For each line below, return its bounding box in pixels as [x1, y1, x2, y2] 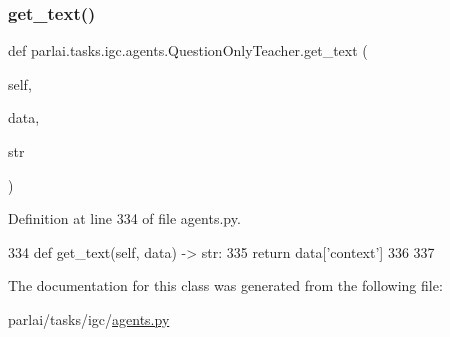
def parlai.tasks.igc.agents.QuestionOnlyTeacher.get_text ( [8, 40, 368, 61]
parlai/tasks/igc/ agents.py [8, 308, 170, 329]
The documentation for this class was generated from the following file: [8, 275, 443, 296]
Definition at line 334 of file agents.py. [8, 208, 241, 229]
